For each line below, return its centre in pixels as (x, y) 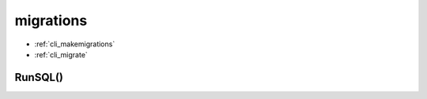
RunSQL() (39, 77)
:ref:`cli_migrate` (61, 54)
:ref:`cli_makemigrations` (75, 44)
